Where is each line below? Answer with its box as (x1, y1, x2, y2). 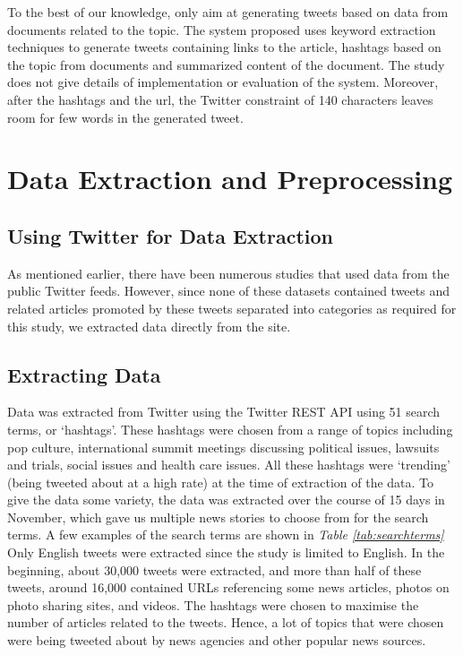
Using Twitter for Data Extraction (7, 221, 334, 249)
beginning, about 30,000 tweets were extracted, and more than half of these (7, 560, 422, 579)
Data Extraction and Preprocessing (7, 160, 453, 197)
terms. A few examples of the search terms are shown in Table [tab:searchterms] (7, 525, 444, 544)
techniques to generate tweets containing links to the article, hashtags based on (7, 38, 442, 56)
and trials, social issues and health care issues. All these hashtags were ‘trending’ (7, 455, 450, 474)
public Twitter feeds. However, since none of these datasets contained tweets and (7, 281, 450, 300)
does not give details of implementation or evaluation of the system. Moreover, (7, 73, 439, 91)
